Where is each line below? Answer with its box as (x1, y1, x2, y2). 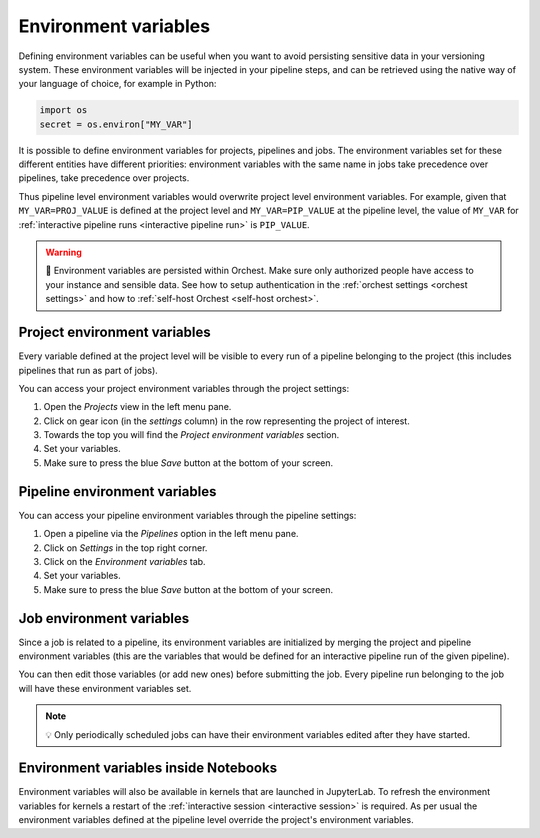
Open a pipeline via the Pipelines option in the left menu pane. (43, 528, 299, 540)
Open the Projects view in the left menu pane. (43, 401, 232, 413)
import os (39, 105, 88, 116)
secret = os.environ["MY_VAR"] (39, 118, 194, 130)
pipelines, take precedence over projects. (18, 172, 190, 184)
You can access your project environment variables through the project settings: (18, 382, 350, 394)
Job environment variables (18, 610, 190, 627)
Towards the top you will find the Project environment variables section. (43, 429, 340, 441)
